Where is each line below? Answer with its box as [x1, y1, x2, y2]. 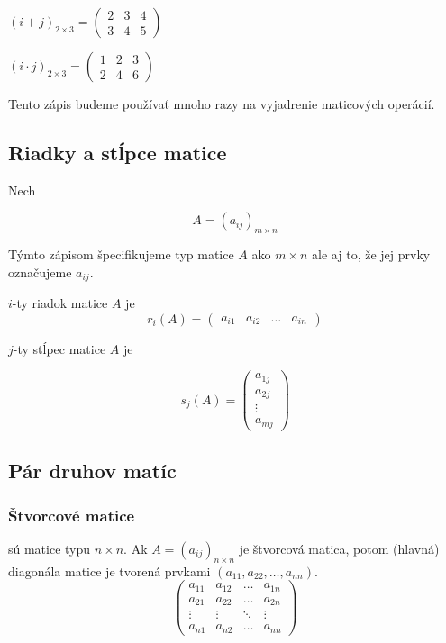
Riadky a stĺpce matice [8, 138, 227, 166]
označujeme [8, 262, 72, 281]
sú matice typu [8, 539, 91, 557]
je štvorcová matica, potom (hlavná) [239, 539, 440, 557]
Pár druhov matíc [8, 457, 177, 485]
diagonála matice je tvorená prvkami [8, 561, 211, 580]
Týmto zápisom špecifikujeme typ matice [8, 245, 234, 264]
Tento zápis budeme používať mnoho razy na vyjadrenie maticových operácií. [8, 95, 435, 113]
